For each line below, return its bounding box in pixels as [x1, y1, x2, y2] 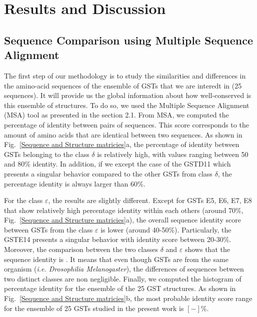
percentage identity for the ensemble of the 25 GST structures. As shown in [4, 283, 236, 293]
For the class [4, 195, 43, 205]
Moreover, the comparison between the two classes [4, 244, 158, 254]
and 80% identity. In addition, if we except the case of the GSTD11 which [4, 158, 231, 169]
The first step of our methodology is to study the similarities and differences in [4, 70, 246, 80]
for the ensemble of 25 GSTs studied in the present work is [4, 302, 184, 313]
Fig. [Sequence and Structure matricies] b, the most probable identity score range [4, 293, 252, 303]
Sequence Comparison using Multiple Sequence [4, 32, 253, 47]
